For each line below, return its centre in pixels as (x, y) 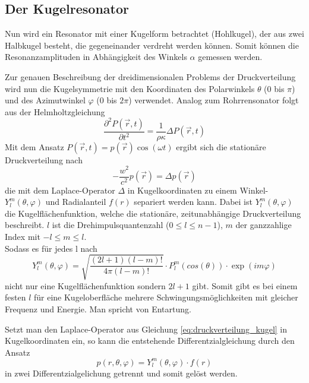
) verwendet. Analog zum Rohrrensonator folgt (214, 100)
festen (15, 297)
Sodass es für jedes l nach (51, 248)
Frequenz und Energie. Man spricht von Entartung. (98, 308)
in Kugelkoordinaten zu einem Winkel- (198, 190)
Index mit (23, 236)
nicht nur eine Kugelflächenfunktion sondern (85, 285)
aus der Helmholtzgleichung (55, 111)
